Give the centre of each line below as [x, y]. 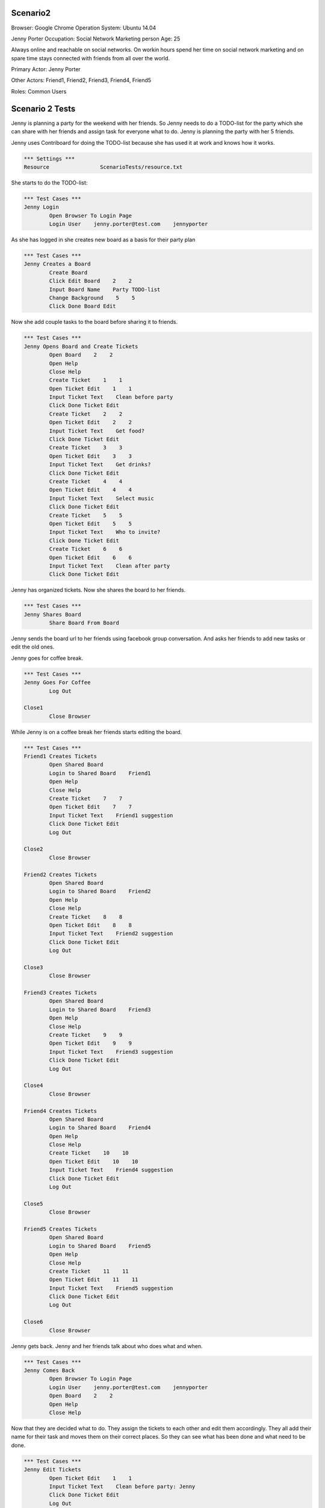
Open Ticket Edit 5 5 [91, 524]
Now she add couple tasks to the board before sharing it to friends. [94, 322]
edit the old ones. [33, 647]
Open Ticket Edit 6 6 [91, 557]
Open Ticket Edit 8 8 [91, 925]
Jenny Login [42, 207]
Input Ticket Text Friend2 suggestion [111, 934]
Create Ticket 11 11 [89, 1271]
